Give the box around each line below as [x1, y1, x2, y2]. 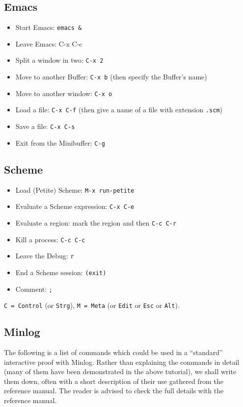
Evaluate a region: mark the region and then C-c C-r [15, 217, 177, 228]
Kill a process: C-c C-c [15, 234, 85, 244]
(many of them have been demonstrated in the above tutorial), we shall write [4, 366, 237, 377]
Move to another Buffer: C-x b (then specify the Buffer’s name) [15, 72, 207, 82]
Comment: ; [15, 283, 53, 294]
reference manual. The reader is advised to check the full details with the [4, 385, 224, 396]
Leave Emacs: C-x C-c [15, 38, 82, 49]
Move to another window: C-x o [15, 88, 112, 98]
